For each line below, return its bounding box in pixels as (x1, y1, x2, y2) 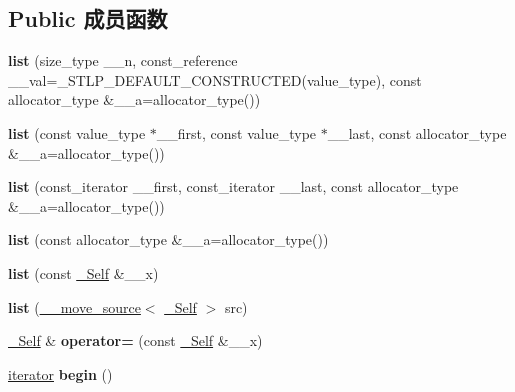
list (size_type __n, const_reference (8, 50, 238, 71)
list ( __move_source (8, 296, 141, 317)
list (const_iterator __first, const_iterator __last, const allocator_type (8, 176, 459, 197)
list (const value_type (8, 122, 146, 143)
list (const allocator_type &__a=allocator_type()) (8, 229, 329, 250)
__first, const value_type (156, 122, 317, 143)
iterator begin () (8, 363, 113, 384)
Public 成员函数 (8, 3, 168, 34)
